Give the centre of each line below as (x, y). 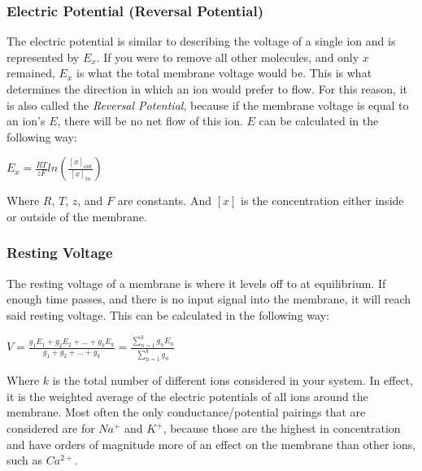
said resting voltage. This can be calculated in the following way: (168, 314)
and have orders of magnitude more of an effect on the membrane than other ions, (211, 444)
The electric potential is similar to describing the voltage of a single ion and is (201, 41)
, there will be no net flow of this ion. (150, 121)
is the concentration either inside (322, 201)
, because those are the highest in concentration (282, 428)
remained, (31, 73)
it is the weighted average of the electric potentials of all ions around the (187, 396)
